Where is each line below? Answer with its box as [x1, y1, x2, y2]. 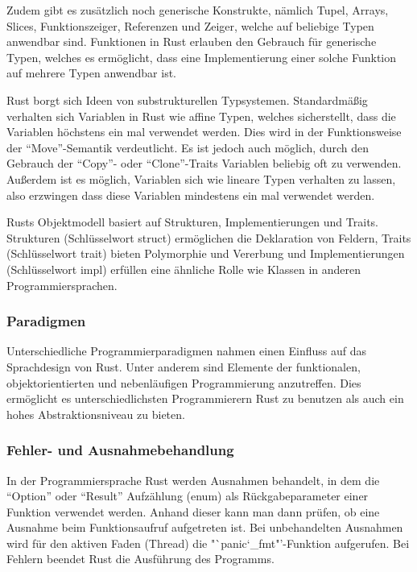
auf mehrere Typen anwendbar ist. [6, 64, 176, 81]
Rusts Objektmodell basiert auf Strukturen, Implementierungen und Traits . [6, 213, 378, 230]
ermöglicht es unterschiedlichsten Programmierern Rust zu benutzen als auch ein [6, 390, 404, 407]
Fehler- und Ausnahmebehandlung [6, 440, 234, 460]
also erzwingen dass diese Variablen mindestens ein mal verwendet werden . [6, 186, 375, 203]
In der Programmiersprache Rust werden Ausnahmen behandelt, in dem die [6, 471, 380, 488]
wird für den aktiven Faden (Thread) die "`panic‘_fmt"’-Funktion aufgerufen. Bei [6, 534, 410, 551]
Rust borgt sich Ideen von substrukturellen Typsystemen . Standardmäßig [6, 91, 368, 108]
